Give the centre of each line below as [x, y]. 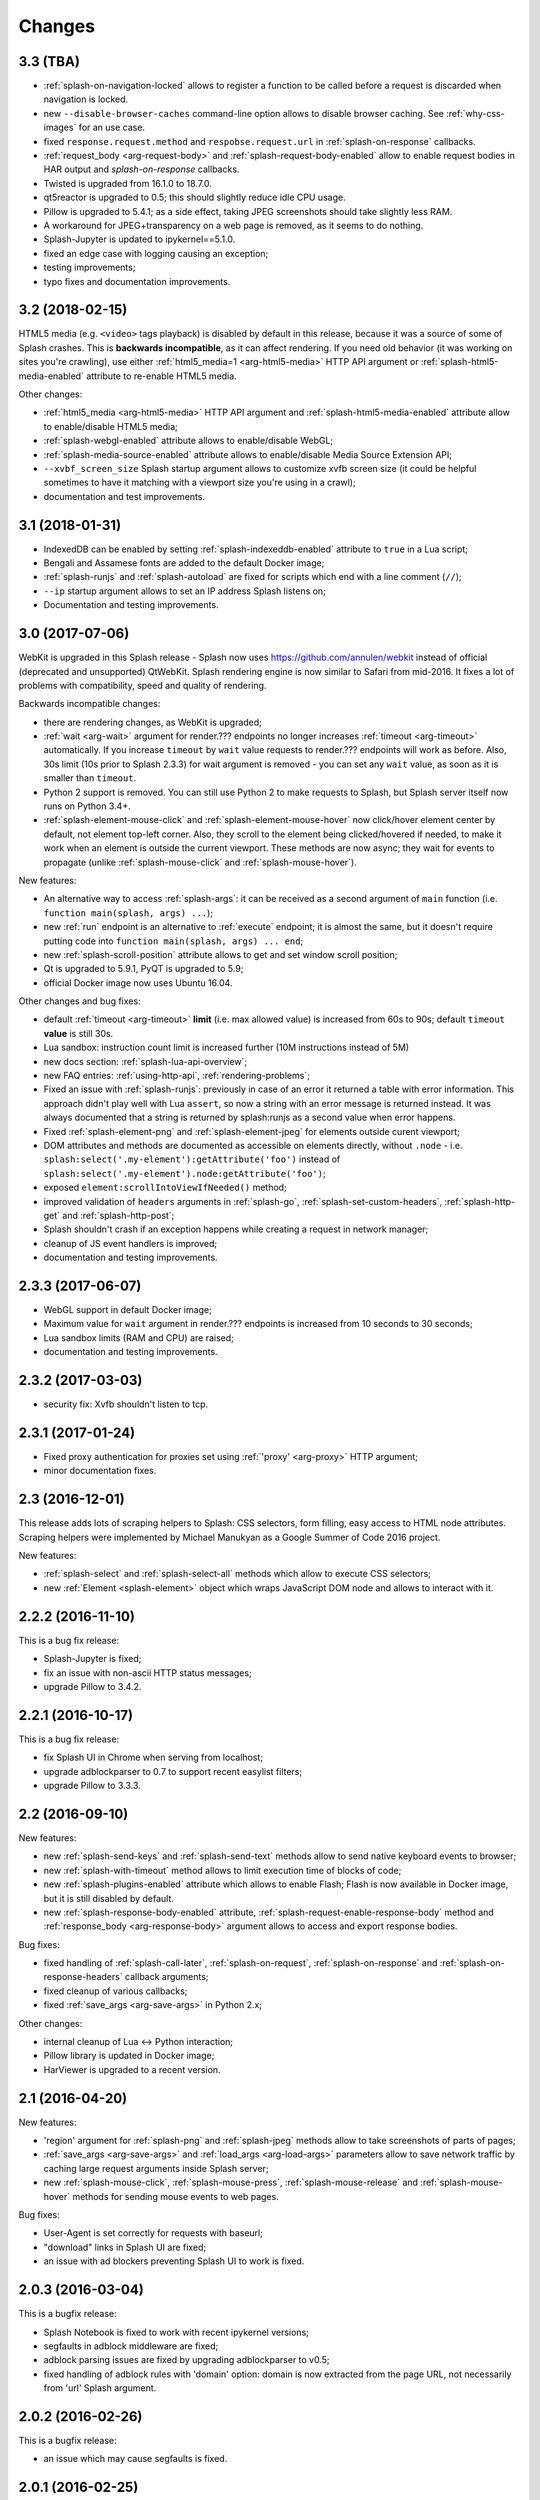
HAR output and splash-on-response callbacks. [141, 169]
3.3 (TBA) [49, 61]
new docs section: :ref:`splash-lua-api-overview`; [145, 1061]
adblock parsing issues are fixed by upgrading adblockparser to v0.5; [186, 2360]
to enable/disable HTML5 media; [111, 426]
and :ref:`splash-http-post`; [118, 1215]
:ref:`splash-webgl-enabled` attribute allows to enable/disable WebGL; [188, 441]
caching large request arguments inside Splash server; [156, 2168]
